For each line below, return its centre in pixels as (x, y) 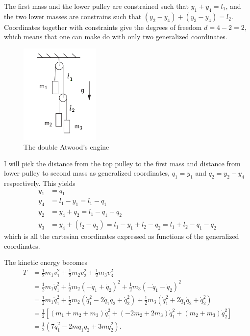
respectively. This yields (40, 183)
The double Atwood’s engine (66, 147)
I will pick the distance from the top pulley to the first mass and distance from (122, 163)
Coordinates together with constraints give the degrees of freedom (103, 27)
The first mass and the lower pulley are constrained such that (96, 6)
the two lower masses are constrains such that (73, 16)
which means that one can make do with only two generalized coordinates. (116, 37)
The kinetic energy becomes (46, 262)
